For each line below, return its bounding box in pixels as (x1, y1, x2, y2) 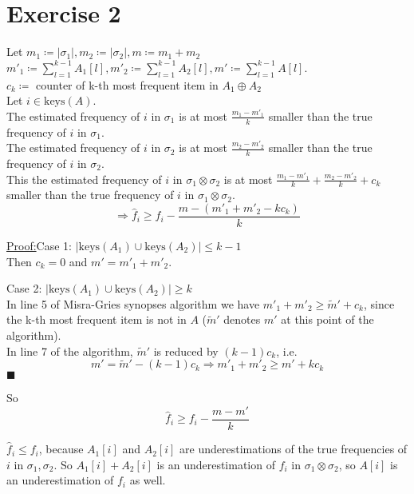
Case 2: (6, 280, 42, 297)
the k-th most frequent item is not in (6, 311, 187, 328)
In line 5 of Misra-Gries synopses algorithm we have (6, 295, 260, 312)
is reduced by (153, 342, 219, 359)
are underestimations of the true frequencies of (179, 440, 408, 457)
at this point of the (281, 311, 374, 328)
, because (38, 440, 84, 457)
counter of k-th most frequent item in (36, 76, 219, 93)
